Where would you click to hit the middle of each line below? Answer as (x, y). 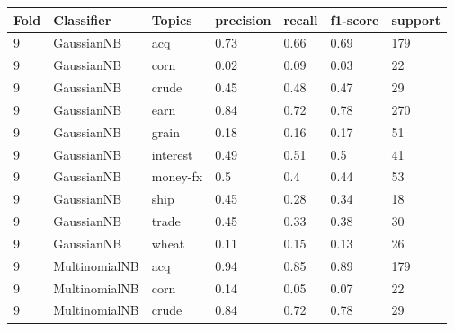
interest (172, 154)
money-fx (177, 176)
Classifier (82, 19)
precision (243, 19)
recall (301, 19)
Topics (172, 19)
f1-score (355, 19)
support (416, 19)
